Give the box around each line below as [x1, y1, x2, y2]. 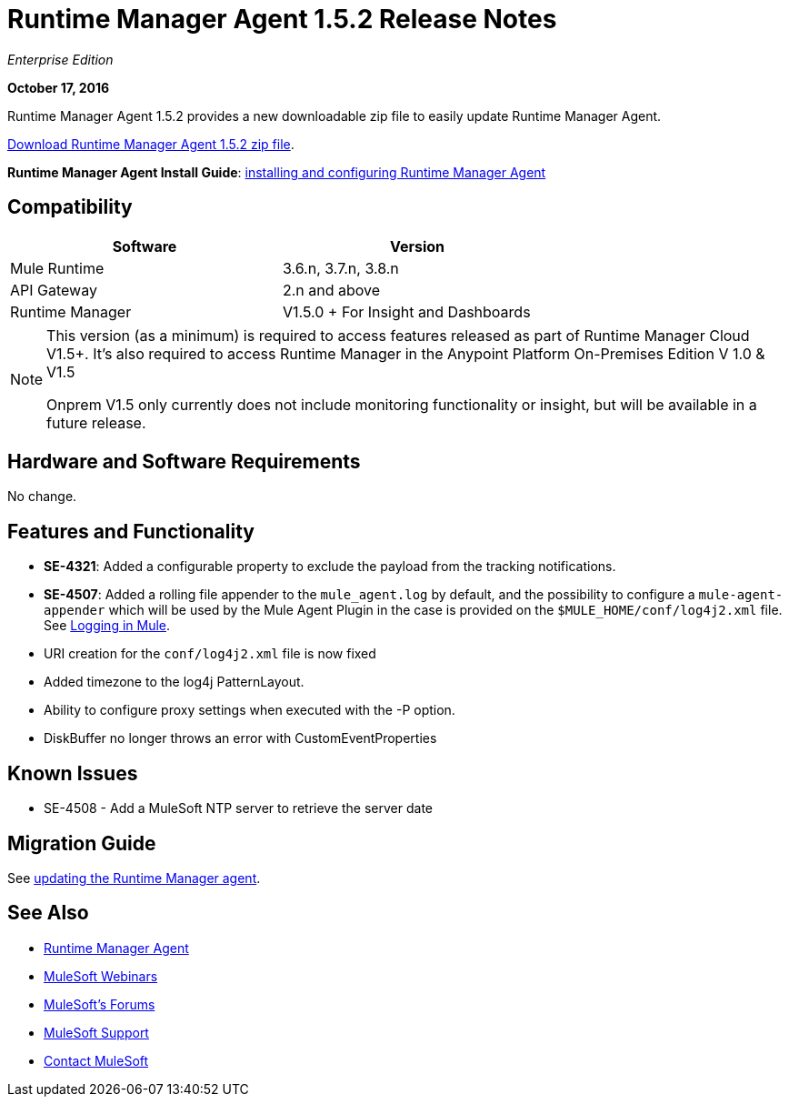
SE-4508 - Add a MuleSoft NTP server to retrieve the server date [44, 800, 434, 817]
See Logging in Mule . [44, 617, 171, 634]
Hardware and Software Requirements [7, 450, 361, 474]
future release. [46, 413, 146, 432]
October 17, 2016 [7, 79, 110, 95]
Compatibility [7, 196, 133, 219]
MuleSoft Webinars [44, 968, 158, 984]
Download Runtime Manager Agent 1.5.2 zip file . [7, 135, 295, 152]
